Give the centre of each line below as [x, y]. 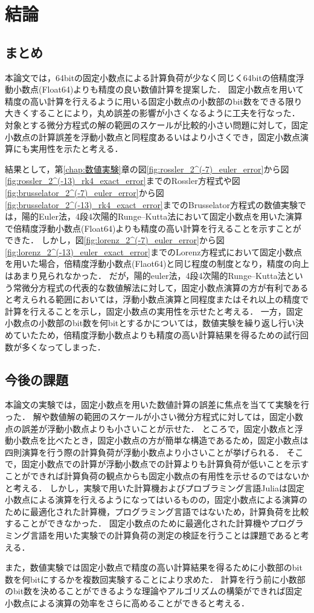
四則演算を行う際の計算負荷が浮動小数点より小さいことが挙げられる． [144, 452]
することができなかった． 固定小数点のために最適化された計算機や [137, 523]
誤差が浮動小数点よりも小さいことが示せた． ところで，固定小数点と [158, 428]
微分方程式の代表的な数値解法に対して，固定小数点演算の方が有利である [165, 287]
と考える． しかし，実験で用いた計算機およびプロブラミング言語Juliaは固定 [155, 487]
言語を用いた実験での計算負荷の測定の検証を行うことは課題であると [165, 535]
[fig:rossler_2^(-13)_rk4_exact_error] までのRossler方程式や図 [123, 181]
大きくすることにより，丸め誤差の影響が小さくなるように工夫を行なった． [152, 113]
